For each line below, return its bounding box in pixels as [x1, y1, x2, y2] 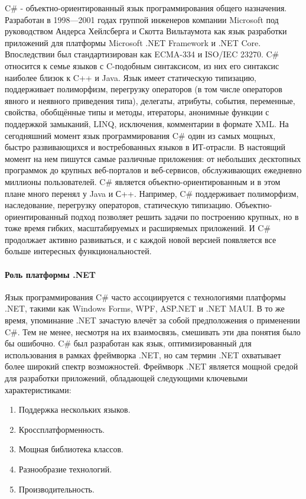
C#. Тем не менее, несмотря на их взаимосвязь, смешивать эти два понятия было [5, 325, 301, 338]
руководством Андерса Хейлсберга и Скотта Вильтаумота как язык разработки [5, 25, 287, 37]
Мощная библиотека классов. [18, 443, 123, 455]
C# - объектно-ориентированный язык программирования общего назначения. [5, 2, 287, 14]
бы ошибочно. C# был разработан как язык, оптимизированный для [5, 337, 252, 349]
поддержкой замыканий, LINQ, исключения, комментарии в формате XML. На [5, 117, 289, 129]
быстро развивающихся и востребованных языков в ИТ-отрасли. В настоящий [5, 141, 286, 153]
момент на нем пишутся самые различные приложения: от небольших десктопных [5, 152, 301, 164]
